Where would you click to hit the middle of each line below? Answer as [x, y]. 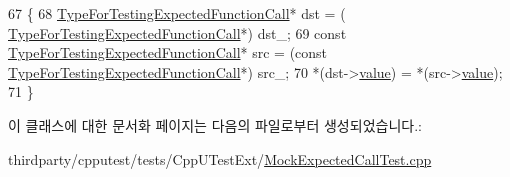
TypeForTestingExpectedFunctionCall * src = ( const [168, 52]
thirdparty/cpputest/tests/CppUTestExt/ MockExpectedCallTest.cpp [220, 158]
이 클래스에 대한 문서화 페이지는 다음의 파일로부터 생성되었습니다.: [215, 124]
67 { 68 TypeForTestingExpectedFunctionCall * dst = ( [177, 13]
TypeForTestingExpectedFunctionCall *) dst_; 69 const [177, 32]
